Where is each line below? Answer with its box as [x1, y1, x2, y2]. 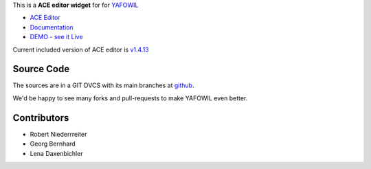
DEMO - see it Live [30, 33, 83, 41]
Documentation [30, 23, 74, 31]
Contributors [12, 112, 69, 124]
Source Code [12, 63, 70, 75]
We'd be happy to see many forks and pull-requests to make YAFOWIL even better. [12, 93, 248, 102]
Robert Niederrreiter [30, 130, 87, 138]
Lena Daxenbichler [30, 149, 83, 157]
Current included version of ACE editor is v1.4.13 [12, 45, 149, 54]
